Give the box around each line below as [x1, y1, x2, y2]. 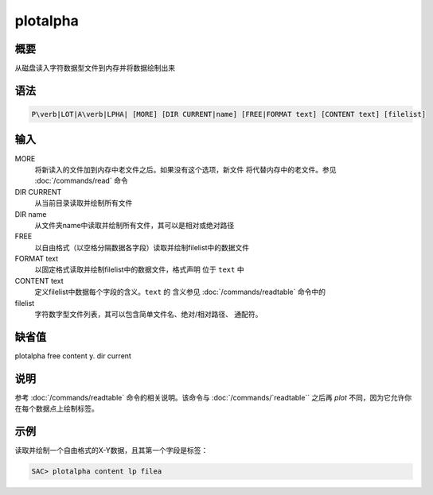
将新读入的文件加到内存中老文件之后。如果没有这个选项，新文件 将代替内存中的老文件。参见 [34, 164, 337, 174]
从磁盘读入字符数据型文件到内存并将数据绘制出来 [14, 64, 175, 73]
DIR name [14, 209, 47, 218]
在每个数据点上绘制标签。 [14, 404, 99, 413]
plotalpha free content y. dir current [14, 350, 131, 361]
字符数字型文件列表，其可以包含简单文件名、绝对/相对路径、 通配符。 [34, 310, 263, 319]
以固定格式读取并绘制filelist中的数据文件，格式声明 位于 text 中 [34, 265, 244, 274]
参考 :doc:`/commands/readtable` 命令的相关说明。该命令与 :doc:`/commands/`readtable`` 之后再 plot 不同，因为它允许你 [14, 393, 412, 402]
